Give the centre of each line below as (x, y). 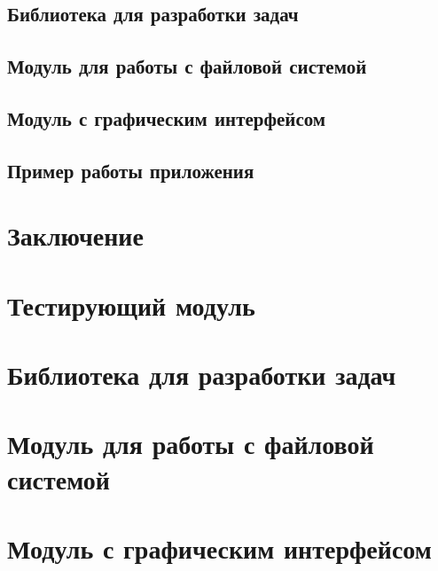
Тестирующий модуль (131, 305)
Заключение (75, 235)
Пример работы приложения (131, 170)
